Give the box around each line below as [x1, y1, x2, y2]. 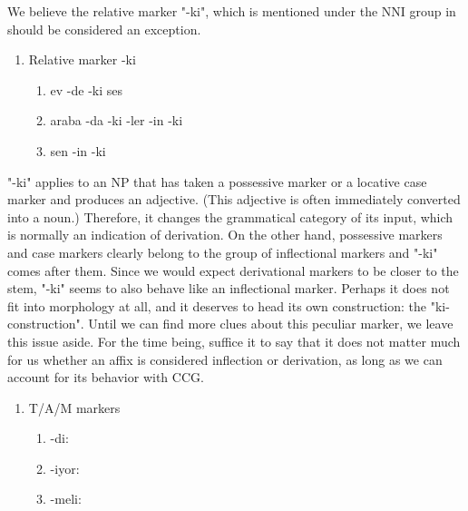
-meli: [50, 489, 82, 508]
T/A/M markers [28, 398, 121, 417]
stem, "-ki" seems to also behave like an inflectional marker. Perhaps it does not [7, 279, 450, 298]
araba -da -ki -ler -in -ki [50, 111, 183, 130]
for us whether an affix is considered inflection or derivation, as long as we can [7, 349, 443, 369]
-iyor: [50, 458, 80, 477]
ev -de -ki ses [50, 80, 123, 99]
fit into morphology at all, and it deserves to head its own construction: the [7, 296, 427, 315]
